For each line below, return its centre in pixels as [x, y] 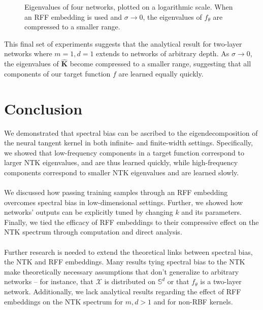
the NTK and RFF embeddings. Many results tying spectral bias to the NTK [125, 262]
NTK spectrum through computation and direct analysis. [93, 232]
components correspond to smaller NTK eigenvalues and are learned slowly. [122, 172]
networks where [28, 53]
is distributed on [130, 281]
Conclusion [43, 108]
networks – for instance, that [49, 281]
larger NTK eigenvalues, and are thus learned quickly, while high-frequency [121, 162]
